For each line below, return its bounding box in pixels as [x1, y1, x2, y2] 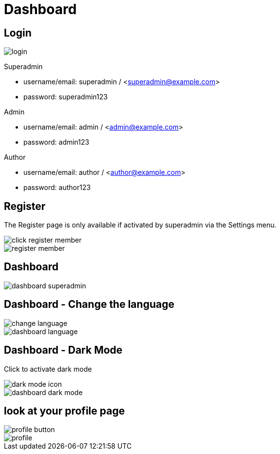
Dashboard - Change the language [4, 298, 174, 311]
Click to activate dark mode [4, 364, 92, 373]
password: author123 [23, 183, 91, 192]
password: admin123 [23, 138, 90, 147]
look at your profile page [4, 404, 125, 417]
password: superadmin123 [23, 93, 108, 101]
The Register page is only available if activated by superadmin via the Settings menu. [4, 221, 277, 229]
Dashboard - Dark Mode [4, 344, 123, 357]
